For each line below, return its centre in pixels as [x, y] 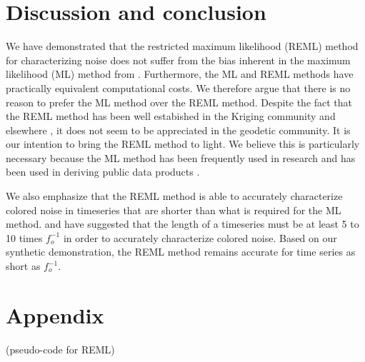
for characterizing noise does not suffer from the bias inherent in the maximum [178, 60]
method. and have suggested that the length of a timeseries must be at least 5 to [182, 224]
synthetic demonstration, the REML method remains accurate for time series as [181, 252]
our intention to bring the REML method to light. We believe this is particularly [183, 144]
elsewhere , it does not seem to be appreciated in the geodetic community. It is [178, 130]
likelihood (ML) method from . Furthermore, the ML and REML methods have [180, 74]
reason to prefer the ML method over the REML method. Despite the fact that [179, 102]
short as [23, 266]
